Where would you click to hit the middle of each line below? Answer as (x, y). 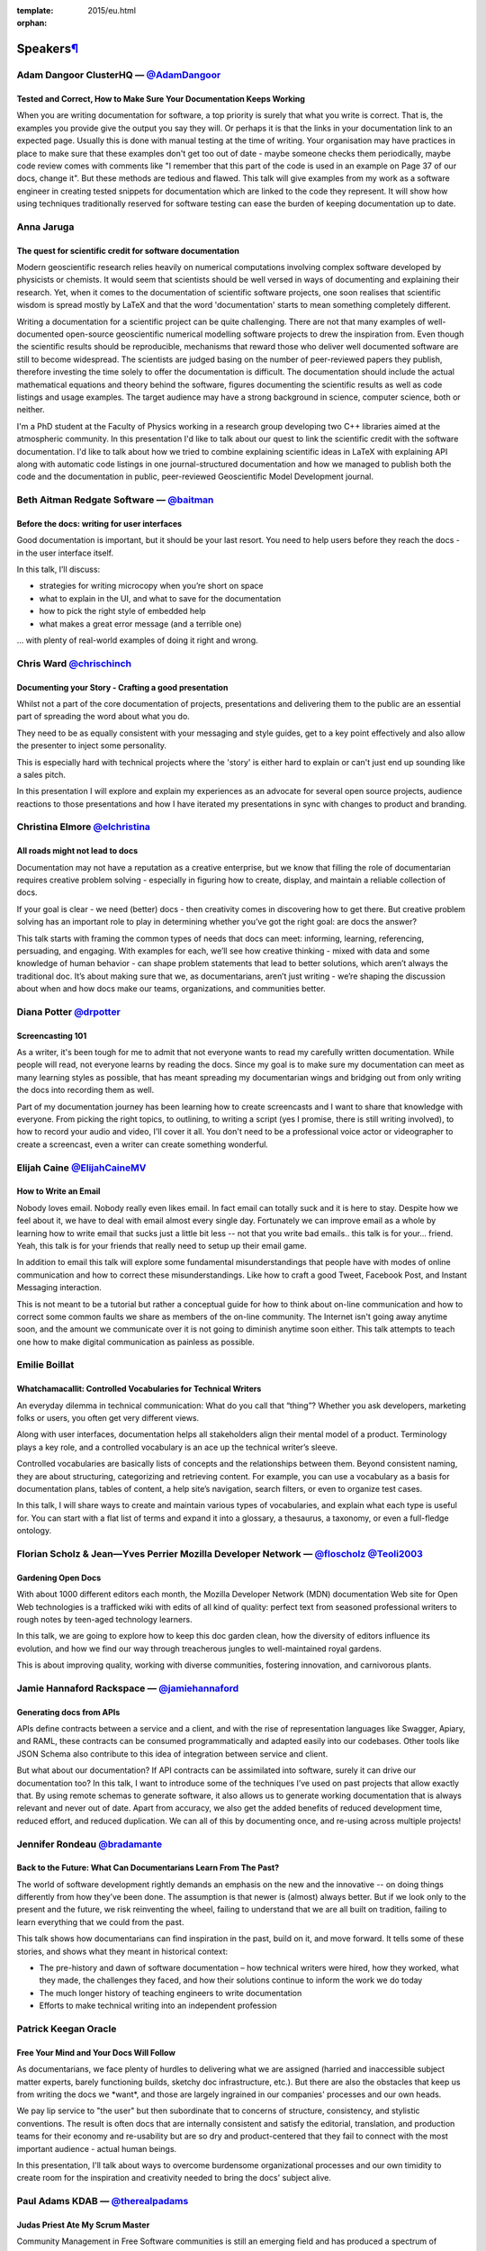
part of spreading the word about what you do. (103, 717)
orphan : (32, 23)
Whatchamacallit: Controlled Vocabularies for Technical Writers (139, 1389)
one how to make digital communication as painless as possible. (136, 1342)
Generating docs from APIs (68, 1712)
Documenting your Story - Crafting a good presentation (122, 687)
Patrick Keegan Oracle (67, 2029)
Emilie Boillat (45, 1365)
